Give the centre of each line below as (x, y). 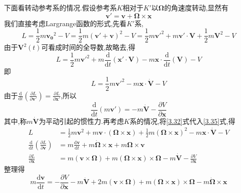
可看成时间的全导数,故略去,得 (88, 47)
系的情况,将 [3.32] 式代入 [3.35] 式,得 (183, 121)
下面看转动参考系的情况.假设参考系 (60, 7)
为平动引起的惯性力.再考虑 (81, 121)
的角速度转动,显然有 (196, 7)
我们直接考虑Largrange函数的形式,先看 (65, 23)
